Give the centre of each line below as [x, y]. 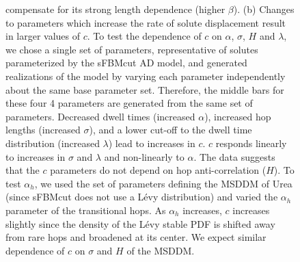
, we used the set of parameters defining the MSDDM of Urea [163, 183]
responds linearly [251, 143]
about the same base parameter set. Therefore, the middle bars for [145, 89]
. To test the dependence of [144, 36]
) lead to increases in [152, 143]
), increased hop [238, 116]
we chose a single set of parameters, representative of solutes [132, 49]
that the [23, 170]
